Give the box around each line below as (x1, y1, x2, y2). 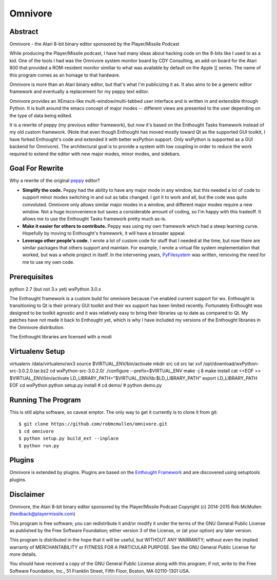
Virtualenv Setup (9, 347, 65, 356)
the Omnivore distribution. (9, 324, 65, 330)
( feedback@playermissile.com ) (9, 511, 75, 517)
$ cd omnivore (18, 428, 54, 434)
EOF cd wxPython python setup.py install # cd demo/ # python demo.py (9, 382, 162, 388)
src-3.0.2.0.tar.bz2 (9, 368, 49, 374)
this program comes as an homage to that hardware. (9, 72, 121, 78)
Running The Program (9, 395, 82, 404)
